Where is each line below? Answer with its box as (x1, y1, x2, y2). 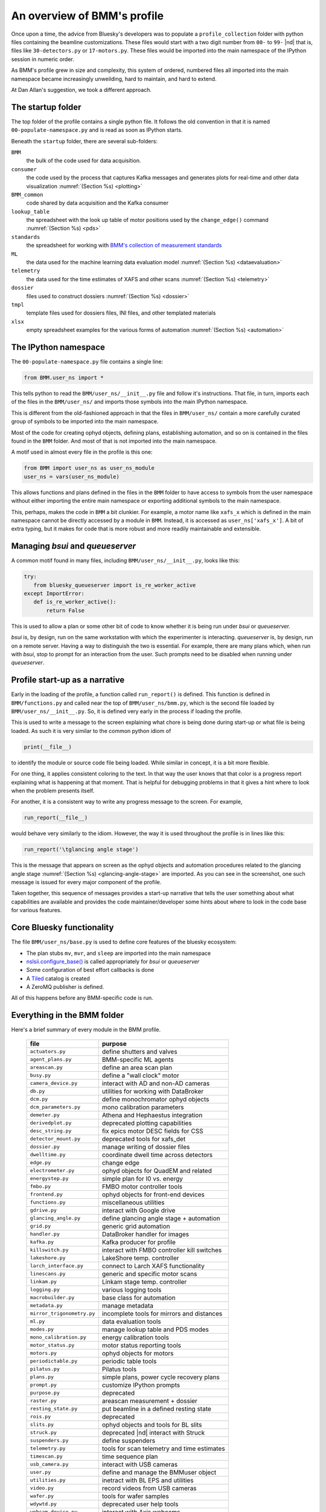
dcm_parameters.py (30, 1104, 81, 1110)
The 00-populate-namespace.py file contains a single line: (11, 358, 164, 365)
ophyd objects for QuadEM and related (101, 1166, 213, 1175)
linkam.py (30, 1279, 57, 1285)
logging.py (30, 1286, 60, 1293)
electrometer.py (30, 1167, 75, 1174)
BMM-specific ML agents (101, 1055, 174, 1064)
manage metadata (101, 1301, 154, 1309)
